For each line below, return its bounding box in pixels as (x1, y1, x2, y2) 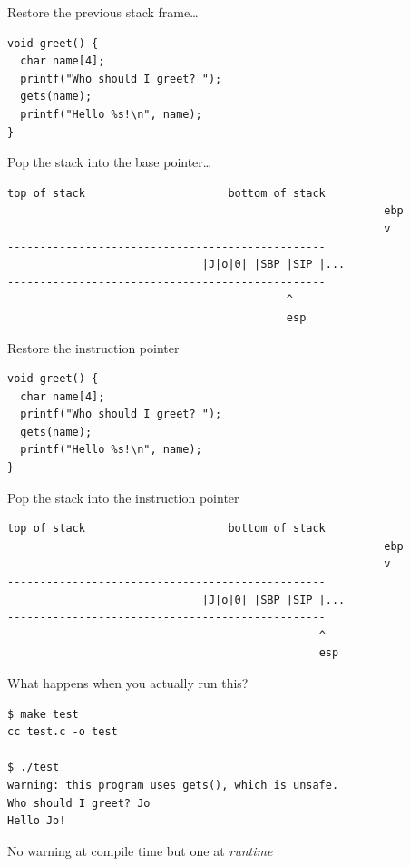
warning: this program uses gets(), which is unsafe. (7, 778, 339, 792)
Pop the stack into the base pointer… (7, 153, 212, 172)
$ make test (7, 707, 79, 721)
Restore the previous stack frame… (7, 3, 199, 21)
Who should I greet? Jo (7, 796, 151, 810)
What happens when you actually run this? (7, 674, 249, 692)
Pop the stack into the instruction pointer (7, 487, 239, 507)
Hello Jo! (7, 814, 66, 828)
